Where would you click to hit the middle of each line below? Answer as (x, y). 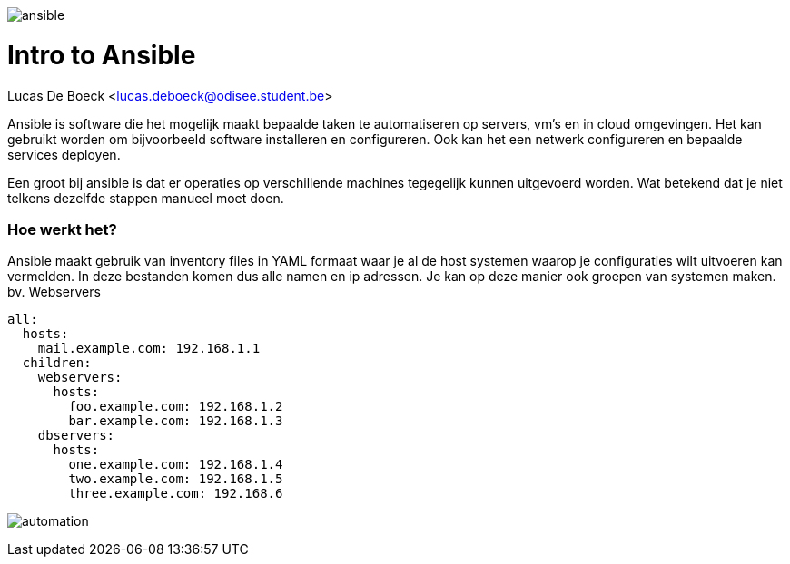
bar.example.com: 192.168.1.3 (176, 421)
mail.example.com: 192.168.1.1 (149, 349)
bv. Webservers (54, 292)
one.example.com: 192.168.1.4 (176, 465)
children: (57, 363)
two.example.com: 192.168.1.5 (176, 479)
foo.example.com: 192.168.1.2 (176, 407)
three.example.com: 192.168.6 (176, 494)
